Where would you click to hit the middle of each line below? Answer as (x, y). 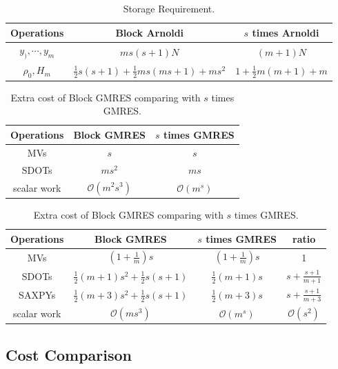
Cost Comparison (69, 354)
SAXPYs (37, 294)
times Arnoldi (286, 32)
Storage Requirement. (169, 8)
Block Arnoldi (150, 32)
